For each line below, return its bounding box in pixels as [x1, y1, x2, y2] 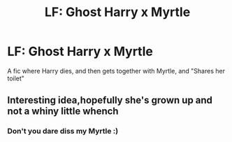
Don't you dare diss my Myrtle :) [7, 127, 119, 136]
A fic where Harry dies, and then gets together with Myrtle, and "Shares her [7, 66, 226, 75]
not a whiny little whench [7, 106, 119, 118]
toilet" [7, 74, 24, 83]
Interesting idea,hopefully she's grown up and [7, 94, 213, 106]
